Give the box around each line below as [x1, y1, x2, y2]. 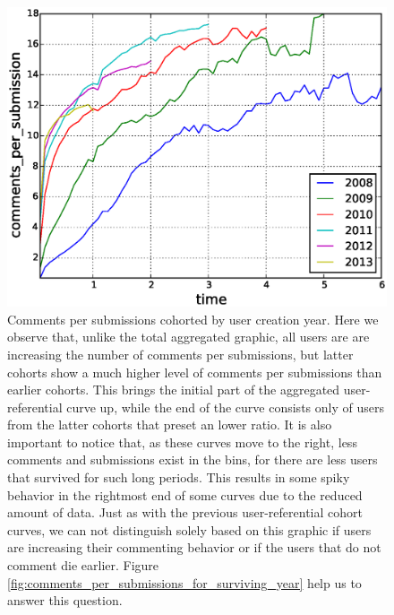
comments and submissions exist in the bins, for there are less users [7, 450, 378, 469]
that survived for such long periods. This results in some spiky [7, 468, 350, 487]
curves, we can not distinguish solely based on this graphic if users [7, 520, 372, 539]
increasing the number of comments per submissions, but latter [7, 344, 354, 363]
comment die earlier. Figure [7, 556, 159, 575]
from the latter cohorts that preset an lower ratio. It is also [7, 415, 332, 434]
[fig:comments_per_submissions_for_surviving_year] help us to [7, 573, 362, 592]
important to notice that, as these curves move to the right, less [7, 432, 357, 451]
